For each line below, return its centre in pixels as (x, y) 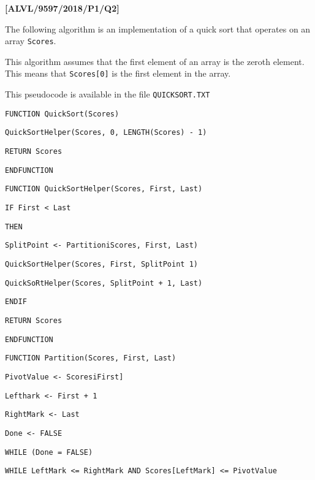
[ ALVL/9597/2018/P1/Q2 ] (62, 8)
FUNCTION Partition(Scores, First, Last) (91, 358)
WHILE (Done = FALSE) (49, 452)
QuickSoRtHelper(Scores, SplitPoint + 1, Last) (104, 283)
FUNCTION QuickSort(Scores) (62, 114)
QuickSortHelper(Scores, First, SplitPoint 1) (101, 264)
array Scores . (31, 41)
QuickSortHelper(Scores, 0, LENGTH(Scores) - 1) (106, 133)
